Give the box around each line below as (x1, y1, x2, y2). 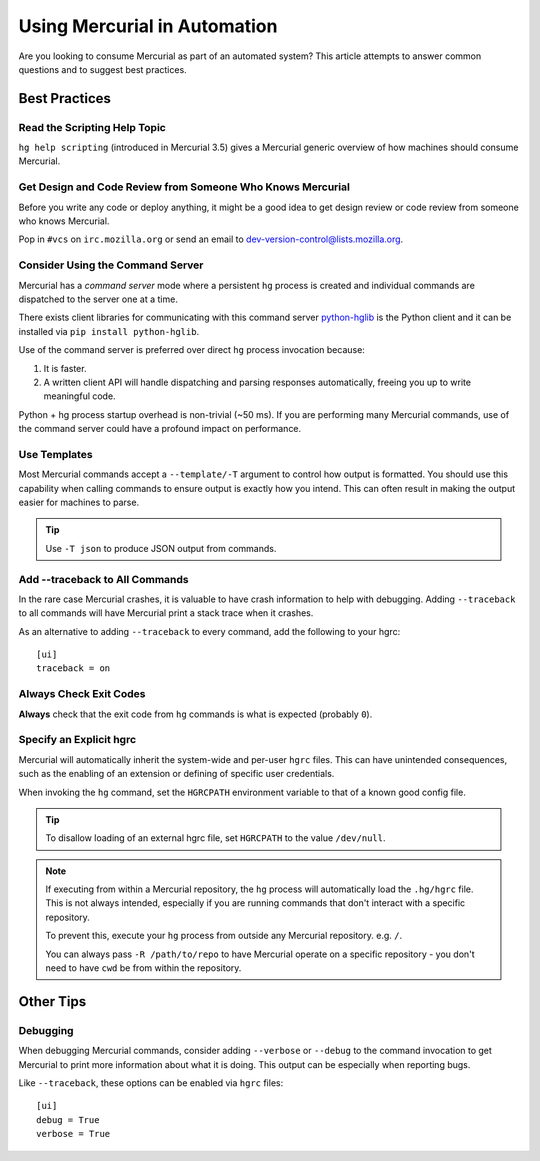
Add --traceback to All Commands (18, 572, 189, 586)
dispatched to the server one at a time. (18, 293, 179, 305)
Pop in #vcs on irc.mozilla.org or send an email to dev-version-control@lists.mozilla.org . (18, 233, 404, 245)
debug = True (36, 1114, 100, 1125)
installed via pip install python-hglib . (18, 325, 200, 337)
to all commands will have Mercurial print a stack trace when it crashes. (18, 607, 314, 619)
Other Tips (18, 993, 87, 1010)
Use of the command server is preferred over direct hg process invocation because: (18, 344, 365, 356)
